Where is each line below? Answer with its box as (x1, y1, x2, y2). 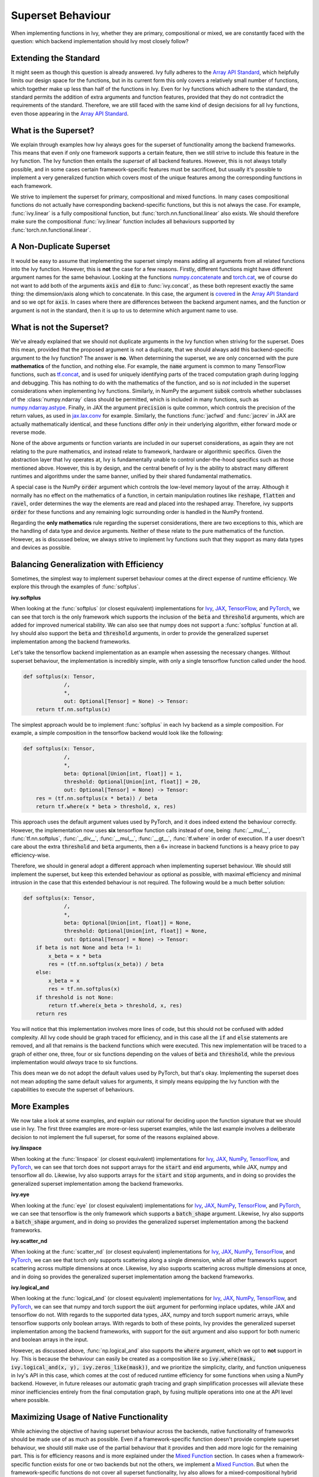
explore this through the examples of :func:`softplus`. (11, 583, 141, 590)
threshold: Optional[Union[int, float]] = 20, (64, 779, 201, 785)
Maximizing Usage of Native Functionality (11, 1412, 168, 1422)
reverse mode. (11, 429, 47, 436)
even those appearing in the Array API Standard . (11, 110, 129, 117)
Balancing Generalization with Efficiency (11, 559, 164, 570)
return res (35, 1010, 67, 1017)
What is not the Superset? (11, 322, 109, 332)
